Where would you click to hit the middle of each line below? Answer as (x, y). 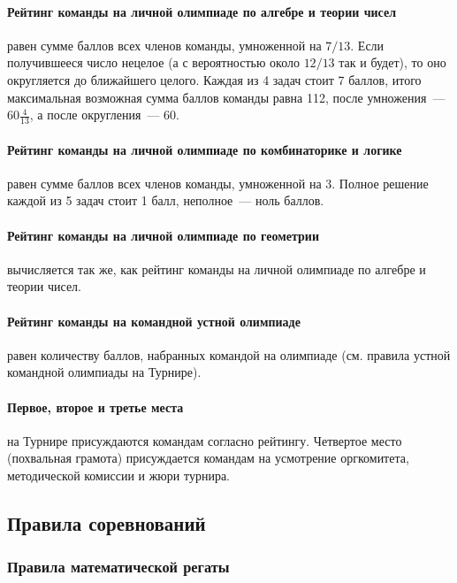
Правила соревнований (107, 522)
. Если (367, 45)
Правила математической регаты (118, 567)
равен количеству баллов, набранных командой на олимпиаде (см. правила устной (229, 354)
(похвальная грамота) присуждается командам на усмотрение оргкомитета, (208, 458)
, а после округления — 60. (104, 115)
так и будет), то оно (392, 62)
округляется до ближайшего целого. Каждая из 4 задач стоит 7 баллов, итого (214, 79)
